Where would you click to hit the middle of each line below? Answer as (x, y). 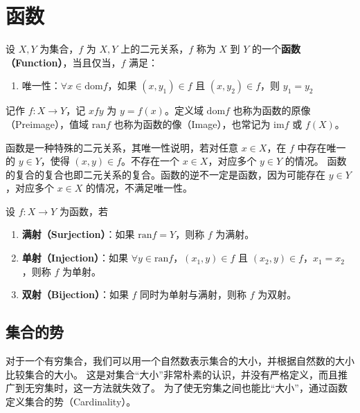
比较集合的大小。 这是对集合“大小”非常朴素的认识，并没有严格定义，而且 (172, 374)
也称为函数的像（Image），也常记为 (192, 123)
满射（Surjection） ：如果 (78, 234)
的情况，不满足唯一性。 (139, 188)
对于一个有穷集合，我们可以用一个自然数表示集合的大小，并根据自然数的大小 (180, 361)
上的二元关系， (155, 49)
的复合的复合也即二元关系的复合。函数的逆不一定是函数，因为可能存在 (165, 174)
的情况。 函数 (316, 161)
